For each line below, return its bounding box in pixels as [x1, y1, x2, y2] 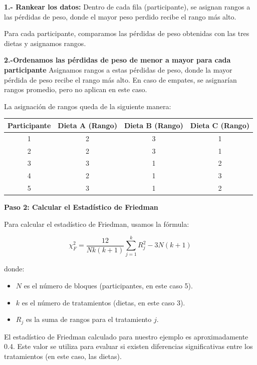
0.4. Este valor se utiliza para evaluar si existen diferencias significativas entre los [4, 341, 253, 351]
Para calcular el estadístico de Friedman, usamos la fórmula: [4, 218, 189, 229]
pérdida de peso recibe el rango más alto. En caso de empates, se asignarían [4, 74, 237, 85]
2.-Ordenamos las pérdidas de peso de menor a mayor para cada [4, 55, 231, 65]
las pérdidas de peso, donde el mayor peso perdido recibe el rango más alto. [4, 11, 236, 22]
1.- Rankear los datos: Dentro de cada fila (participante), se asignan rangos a [4, 2, 250, 12]
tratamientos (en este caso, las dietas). [4, 350, 122, 361]
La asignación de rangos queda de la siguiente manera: [4, 101, 171, 111]
